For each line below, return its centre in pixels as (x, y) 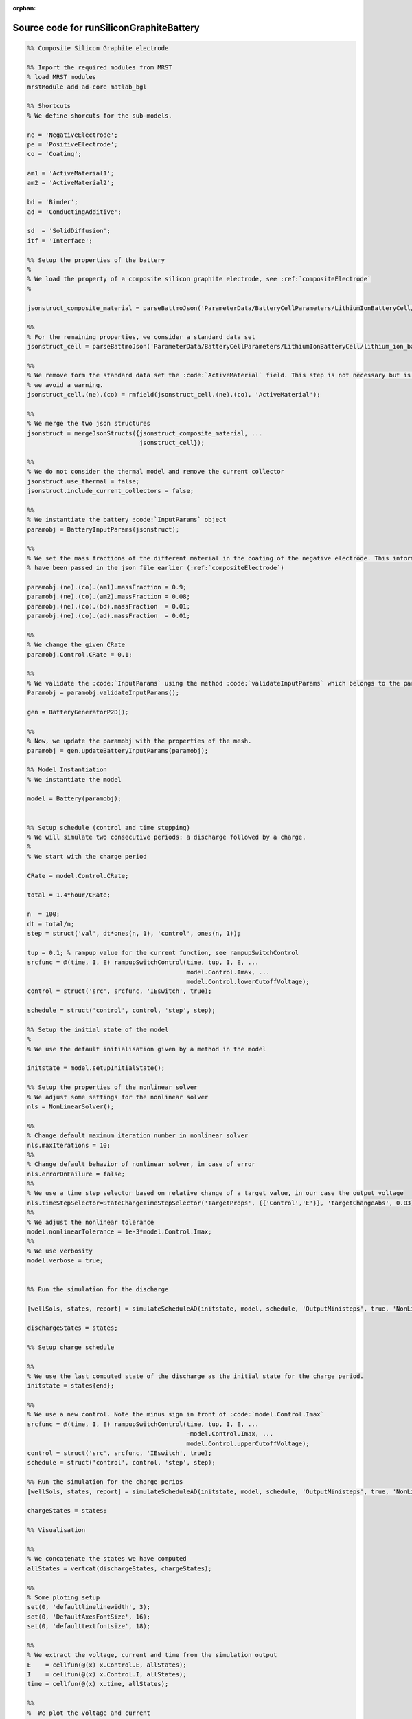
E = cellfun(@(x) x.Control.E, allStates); (107, 1665)
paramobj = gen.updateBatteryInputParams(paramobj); (118, 751)
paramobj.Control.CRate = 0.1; (80, 654)
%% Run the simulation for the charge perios (105, 1482)
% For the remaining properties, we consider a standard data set (141, 337)
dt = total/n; (51, 924)
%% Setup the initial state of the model (98, 1029)
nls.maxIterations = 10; (69, 1145)
